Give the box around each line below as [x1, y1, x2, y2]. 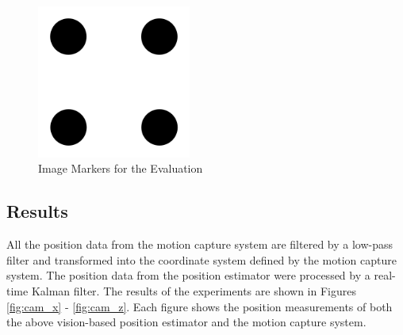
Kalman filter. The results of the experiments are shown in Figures [31, 282, 356, 299]
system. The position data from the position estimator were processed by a [6, 267, 370, 284]
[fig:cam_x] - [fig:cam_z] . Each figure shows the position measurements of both [6, 298, 393, 314]
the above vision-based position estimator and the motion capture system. [6, 314, 367, 330]
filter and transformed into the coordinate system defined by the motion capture [6, 251, 397, 268]
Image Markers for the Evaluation [38, 160, 203, 177]
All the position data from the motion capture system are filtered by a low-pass [6, 236, 393, 253]
